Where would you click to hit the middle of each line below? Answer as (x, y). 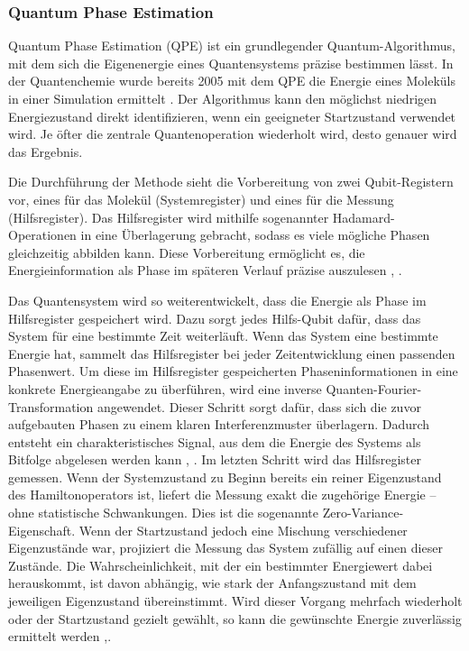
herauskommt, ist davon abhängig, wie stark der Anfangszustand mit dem (212, 583)
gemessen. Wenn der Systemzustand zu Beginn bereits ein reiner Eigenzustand (225, 477)
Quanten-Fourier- (374, 388)
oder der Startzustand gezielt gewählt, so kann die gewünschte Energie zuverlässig (235, 618)
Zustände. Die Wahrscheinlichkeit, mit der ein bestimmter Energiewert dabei (221, 565)
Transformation (51, 406)
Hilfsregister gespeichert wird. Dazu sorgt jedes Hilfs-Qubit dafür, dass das (215, 318)
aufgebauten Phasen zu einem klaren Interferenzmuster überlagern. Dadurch (219, 424)
